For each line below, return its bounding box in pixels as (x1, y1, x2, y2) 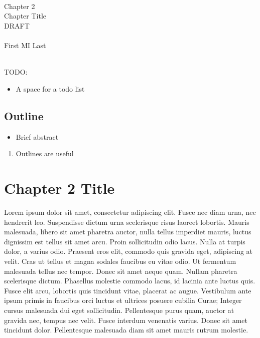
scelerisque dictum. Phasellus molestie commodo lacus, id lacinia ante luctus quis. (4, 275, 255, 286)
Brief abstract (16, 131, 59, 142)
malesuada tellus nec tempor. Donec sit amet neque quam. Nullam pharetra (4, 265, 237, 276)
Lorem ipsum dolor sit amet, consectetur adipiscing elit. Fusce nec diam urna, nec (4, 207, 256, 217)
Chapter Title (4, 11, 47, 21)
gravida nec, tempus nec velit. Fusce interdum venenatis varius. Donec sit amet (4, 314, 248, 325)
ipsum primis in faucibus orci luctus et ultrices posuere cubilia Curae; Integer (4, 295, 242, 305)
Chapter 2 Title (4, 178, 115, 198)
